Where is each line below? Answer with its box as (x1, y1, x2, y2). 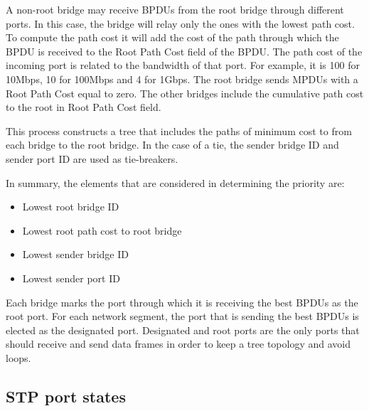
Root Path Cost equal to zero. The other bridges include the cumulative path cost (6, 85, 364, 100)
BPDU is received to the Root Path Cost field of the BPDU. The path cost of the (6, 43, 363, 58)
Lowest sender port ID (22, 270, 120, 285)
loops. (6, 350, 31, 365)
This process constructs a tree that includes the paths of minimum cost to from (6, 123, 352, 138)
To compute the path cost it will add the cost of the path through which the (6, 30, 339, 45)
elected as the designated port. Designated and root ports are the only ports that (6, 322, 360, 337)
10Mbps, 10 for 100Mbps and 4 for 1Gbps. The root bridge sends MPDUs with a (6, 71, 358, 86)
